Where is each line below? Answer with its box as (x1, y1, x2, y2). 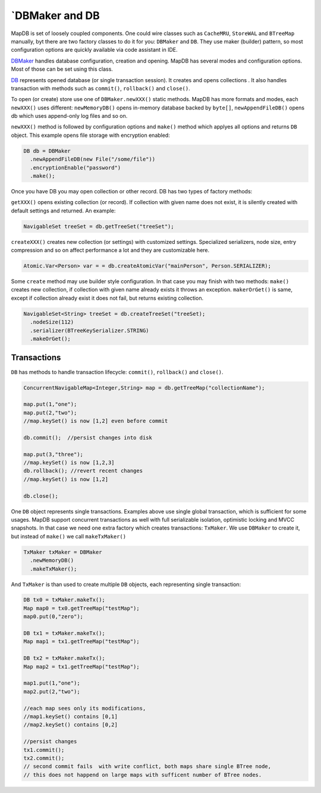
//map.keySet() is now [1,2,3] (23, 459, 115, 466)
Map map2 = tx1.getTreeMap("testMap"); (23, 663, 140, 670)
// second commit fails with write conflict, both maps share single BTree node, (23, 763, 272, 770)
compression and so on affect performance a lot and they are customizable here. (11, 247, 210, 254)
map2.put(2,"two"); (23, 688, 80, 695)
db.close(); (23, 493, 59, 499)
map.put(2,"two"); (23, 409, 77, 416)
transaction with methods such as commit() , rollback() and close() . (11, 84, 190, 92)
